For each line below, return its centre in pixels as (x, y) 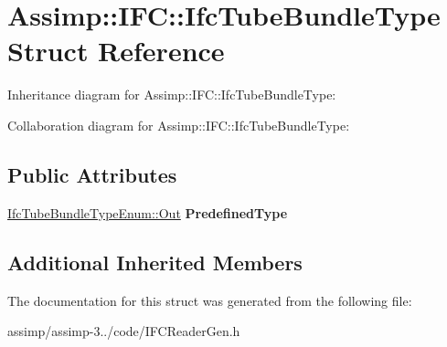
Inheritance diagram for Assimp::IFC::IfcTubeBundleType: (172, 95)
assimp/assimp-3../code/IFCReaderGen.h (124, 331)
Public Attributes (92, 174)
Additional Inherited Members (155, 262)
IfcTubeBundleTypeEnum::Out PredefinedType (148, 212)
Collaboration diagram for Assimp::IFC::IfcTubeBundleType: (179, 125)
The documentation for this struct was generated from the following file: (210, 300)
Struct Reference (116, 51)
